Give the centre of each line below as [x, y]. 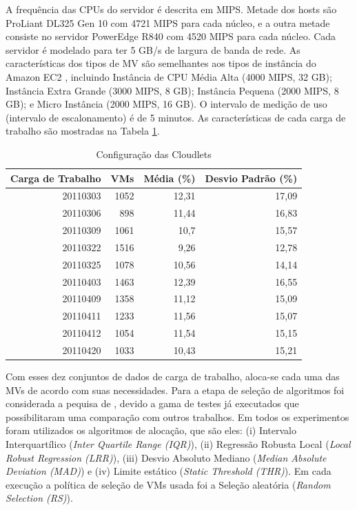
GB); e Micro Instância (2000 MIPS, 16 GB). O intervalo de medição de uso [166, 104]
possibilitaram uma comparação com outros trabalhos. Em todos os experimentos [177, 416]
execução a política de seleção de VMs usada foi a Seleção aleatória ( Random [168, 484]
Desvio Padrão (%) [251, 178]
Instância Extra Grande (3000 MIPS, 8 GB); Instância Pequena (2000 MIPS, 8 [172, 90]
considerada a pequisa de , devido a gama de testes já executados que [152, 403]
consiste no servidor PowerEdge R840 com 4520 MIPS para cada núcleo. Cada [171, 36]
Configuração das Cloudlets [154, 154]
